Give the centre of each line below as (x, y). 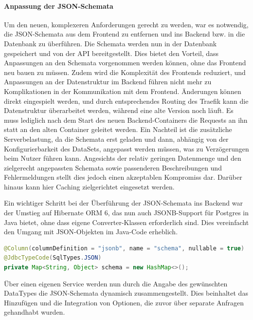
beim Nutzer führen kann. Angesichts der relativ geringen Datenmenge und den (123, 158)
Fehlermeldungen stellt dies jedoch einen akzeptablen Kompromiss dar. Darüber (123, 177)
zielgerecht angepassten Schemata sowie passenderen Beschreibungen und (113, 167)
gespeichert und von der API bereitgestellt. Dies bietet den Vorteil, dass (111, 53)
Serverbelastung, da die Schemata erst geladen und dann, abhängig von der (116, 139)
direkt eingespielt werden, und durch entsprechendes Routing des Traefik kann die (126, 101)
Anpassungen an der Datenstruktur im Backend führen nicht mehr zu (108, 82)
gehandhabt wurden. (35, 312)
